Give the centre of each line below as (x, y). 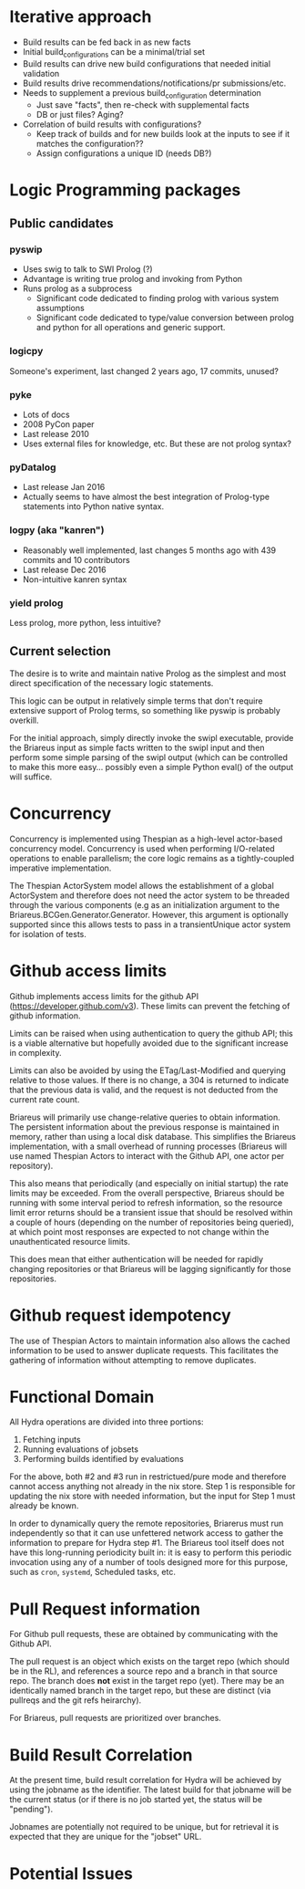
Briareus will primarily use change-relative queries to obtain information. (145, 1117)
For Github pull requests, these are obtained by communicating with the (144, 1634)
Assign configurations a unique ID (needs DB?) (124, 153)
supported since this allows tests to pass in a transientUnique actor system (150, 924)
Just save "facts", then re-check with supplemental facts (143, 104)
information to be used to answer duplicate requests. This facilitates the (144, 1350)
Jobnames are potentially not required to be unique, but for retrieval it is (144, 1827)
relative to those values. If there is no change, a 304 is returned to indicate (149, 1080)
